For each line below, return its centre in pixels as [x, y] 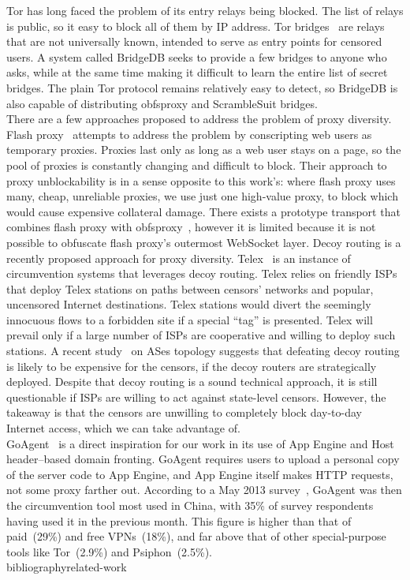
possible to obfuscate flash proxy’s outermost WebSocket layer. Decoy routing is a [204, 242]
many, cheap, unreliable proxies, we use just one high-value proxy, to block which [202, 196]
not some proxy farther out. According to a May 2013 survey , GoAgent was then [204, 490]
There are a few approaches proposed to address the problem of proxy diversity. [199, 119]
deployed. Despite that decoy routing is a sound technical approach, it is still [192, 382]
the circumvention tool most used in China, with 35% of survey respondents [190, 505]
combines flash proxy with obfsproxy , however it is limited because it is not [191, 227]
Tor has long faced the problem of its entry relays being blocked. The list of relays [205, 10]
